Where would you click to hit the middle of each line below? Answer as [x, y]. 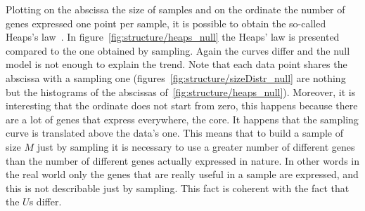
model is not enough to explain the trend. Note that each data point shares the [177, 64]
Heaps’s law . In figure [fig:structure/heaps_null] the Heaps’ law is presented [173, 37]
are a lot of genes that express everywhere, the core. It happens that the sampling [182, 119]
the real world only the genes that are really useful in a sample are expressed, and [182, 174]
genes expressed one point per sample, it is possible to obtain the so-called [166, 23]
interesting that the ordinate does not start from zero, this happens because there [182, 105]
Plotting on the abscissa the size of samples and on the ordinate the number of [175, 9]
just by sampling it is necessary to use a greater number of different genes [196, 146]
